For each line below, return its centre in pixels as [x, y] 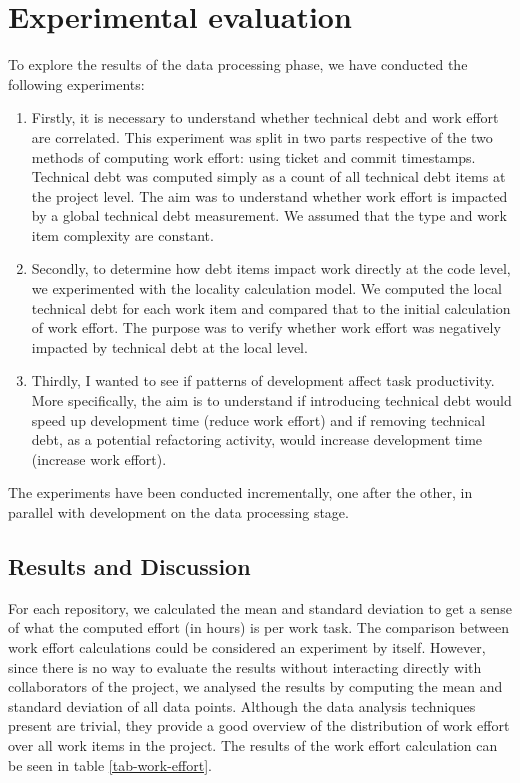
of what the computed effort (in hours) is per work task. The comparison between [258, 627]
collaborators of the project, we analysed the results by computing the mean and [255, 686]
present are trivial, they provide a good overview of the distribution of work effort [259, 725]
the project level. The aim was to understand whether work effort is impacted [269, 195]
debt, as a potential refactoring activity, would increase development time [257, 439]
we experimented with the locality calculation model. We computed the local [266, 288]
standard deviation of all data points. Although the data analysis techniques [242, 705]
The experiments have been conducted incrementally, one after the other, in [240, 492]
